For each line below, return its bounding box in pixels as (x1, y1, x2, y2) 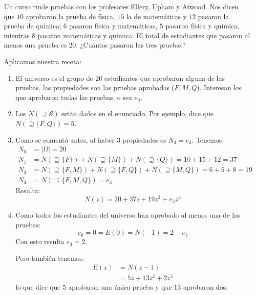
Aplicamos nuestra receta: (4, 56, 82, 66)
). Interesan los (197, 82, 242, 93)
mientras (4, 30, 30, 40)
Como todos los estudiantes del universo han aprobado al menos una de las (15, 209, 240, 220)
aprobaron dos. (183, 282, 228, 292)
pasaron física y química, (165, 21, 239, 31)
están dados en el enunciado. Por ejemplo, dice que (61, 108, 214, 119)
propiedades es (122, 134, 166, 145)
